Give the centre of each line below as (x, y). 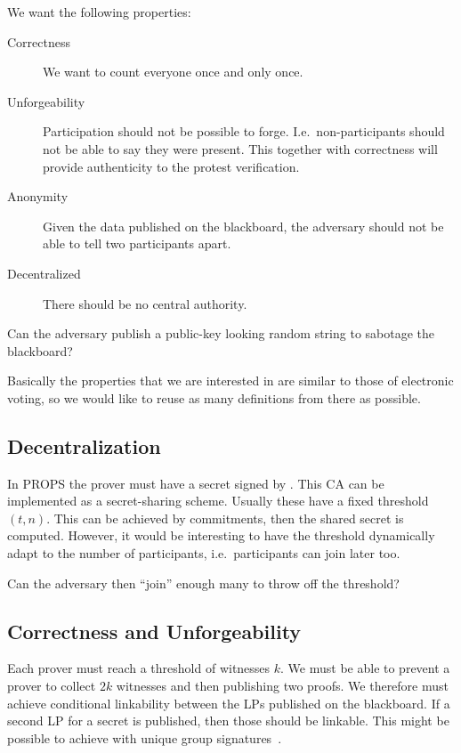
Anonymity (38, 196)
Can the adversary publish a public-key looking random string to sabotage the (221, 333)
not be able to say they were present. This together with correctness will (240, 148)
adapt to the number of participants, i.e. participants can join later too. (204, 553)
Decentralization (84, 445)
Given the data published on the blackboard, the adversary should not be (243, 226)
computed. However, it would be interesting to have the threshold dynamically (221, 535)
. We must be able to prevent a (365, 668)
